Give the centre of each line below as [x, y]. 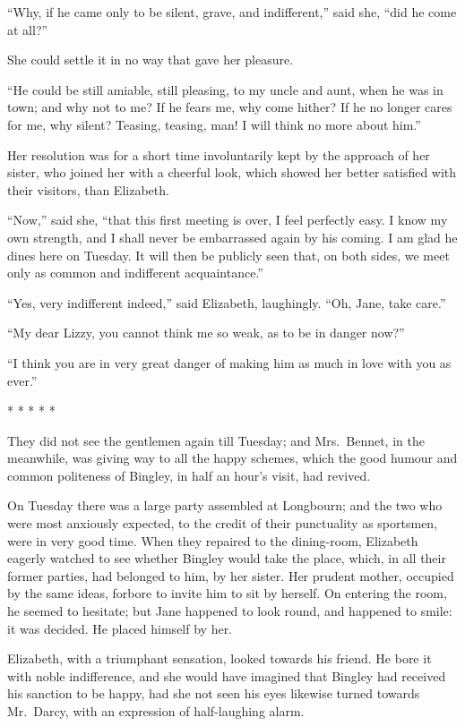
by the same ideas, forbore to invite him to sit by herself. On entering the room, [227, 593]
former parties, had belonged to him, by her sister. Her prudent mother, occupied [231, 575]
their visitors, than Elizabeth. [88, 189]
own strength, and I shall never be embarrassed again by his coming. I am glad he [232, 237]
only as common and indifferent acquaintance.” [135, 273]
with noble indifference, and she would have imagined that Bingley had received [227, 675]
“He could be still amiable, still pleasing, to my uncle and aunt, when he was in [225, 89]
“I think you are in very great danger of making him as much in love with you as [229, 362]
